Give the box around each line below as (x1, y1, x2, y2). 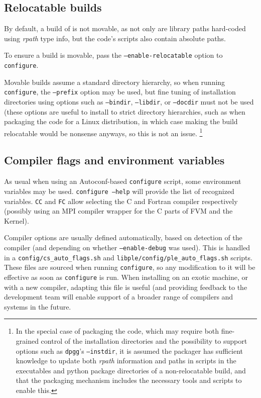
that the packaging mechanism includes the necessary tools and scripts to (16, 375, 242, 385)
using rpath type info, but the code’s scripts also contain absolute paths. (4, 33, 226, 43)
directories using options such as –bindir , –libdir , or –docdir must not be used (4, 96, 254, 107)
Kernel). (4, 215, 29, 226)
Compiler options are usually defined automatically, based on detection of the (4, 232, 242, 243)
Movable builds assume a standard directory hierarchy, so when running (4, 76, 225, 87)
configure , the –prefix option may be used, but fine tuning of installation (4, 86, 236, 97)
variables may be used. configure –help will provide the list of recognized (4, 185, 234, 196)
